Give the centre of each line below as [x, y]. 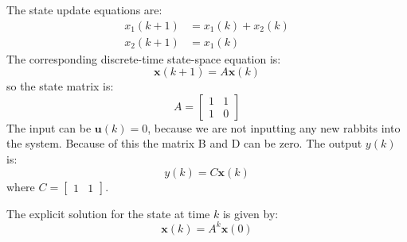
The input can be [49, 127]
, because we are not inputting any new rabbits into [274, 127]
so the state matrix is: [60, 86]
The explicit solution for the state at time [108, 213]
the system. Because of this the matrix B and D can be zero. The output [184, 143]
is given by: [250, 213]
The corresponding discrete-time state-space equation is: [144, 58]
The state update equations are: [84, 10]
